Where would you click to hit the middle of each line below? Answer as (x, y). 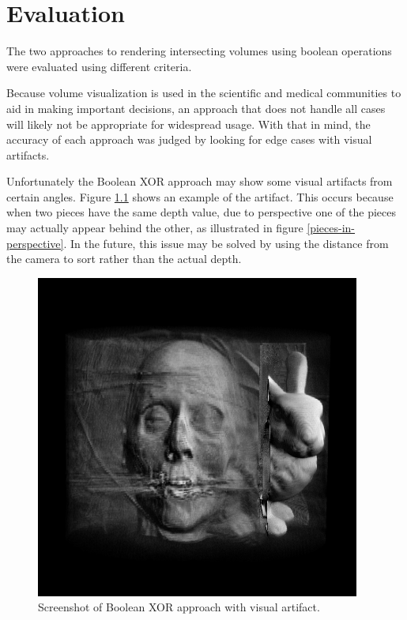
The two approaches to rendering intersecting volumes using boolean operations (199, 51)
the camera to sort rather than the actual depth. (124, 259)
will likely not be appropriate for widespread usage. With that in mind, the (188, 124)
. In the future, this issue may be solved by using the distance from (226, 243)
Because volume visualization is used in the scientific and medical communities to (204, 93)
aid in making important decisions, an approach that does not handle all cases (196, 108)
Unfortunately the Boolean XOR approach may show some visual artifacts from (200, 181)
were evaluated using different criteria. (99, 66)
